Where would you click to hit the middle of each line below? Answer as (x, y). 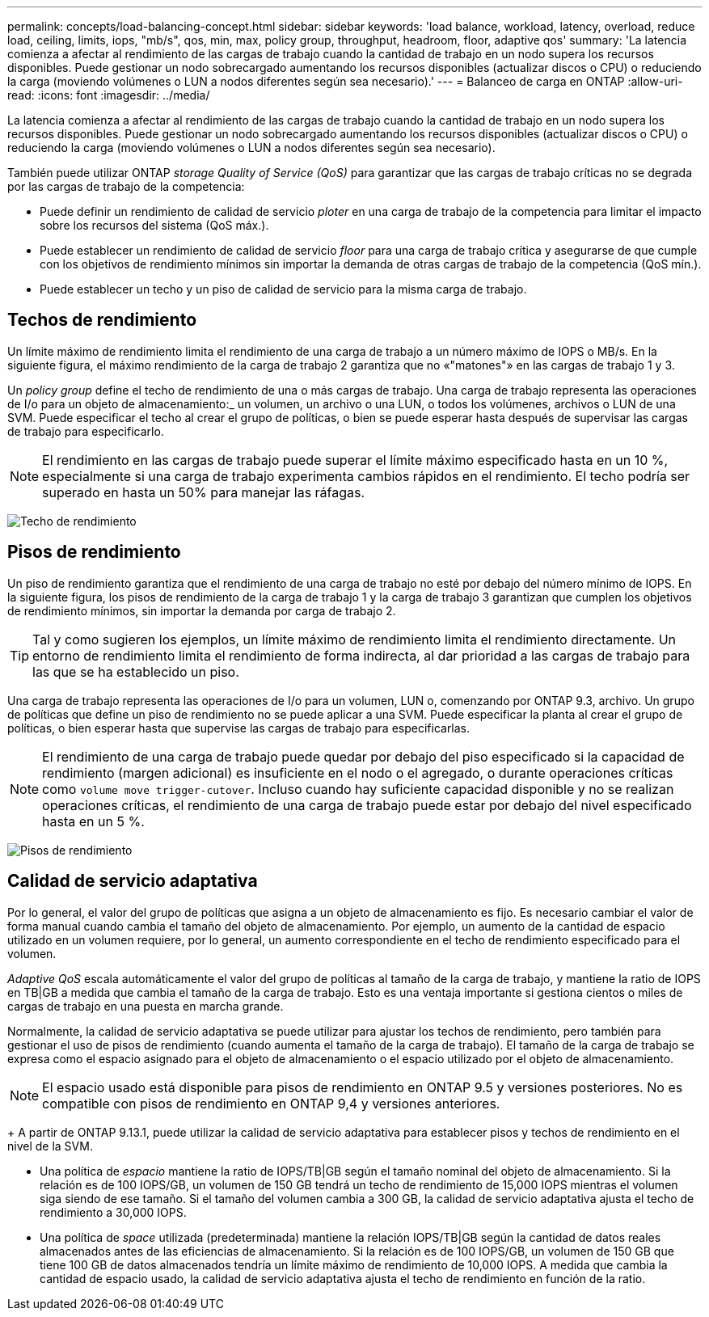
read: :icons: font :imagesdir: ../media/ (109, 95)
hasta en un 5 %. (93, 821)
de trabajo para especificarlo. (86, 431)
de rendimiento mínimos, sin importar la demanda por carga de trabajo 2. (202, 610)
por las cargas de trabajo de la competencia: (126, 186)
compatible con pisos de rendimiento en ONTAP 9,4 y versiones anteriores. (271, 1103)
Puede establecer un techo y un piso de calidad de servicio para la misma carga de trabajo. (283, 289)
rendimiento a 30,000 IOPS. (113, 1212)
